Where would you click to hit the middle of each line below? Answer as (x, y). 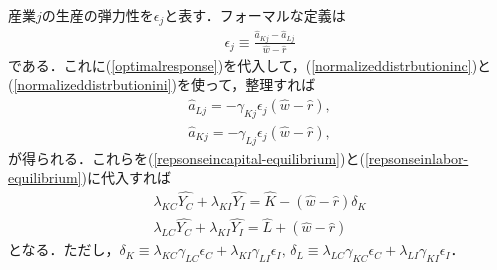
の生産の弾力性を (97, 15)
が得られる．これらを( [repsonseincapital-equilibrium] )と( (186, 157)
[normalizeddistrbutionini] (92, 84)
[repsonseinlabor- (416, 157)
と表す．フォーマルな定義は (255, 15)
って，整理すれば (260, 84)
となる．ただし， (64, 249)
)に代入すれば (126, 177)
